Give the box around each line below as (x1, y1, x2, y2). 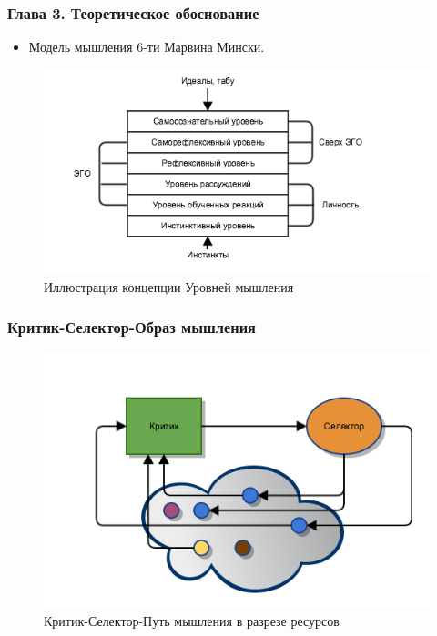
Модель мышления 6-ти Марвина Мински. (28, 37, 265, 56)
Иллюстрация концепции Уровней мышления (44, 277, 294, 296)
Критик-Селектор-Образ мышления (7, 316, 256, 338)
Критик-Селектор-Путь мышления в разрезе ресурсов (44, 611, 340, 630)
